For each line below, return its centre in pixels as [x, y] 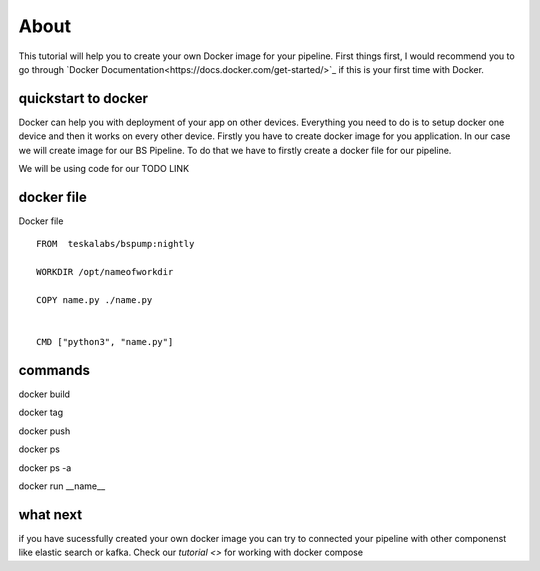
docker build [44, 394]
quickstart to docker [83, 98]
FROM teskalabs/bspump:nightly [115, 244]
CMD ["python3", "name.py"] [105, 342]
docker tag [41, 412]
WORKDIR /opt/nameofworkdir [105, 272]
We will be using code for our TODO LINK [104, 169]
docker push [44, 431]
